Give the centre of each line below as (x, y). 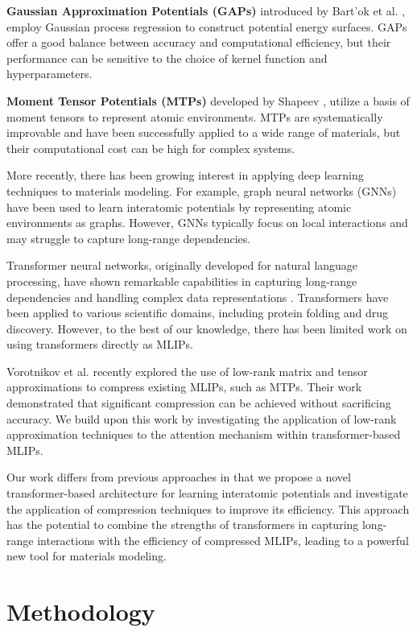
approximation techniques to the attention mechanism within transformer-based (204, 434)
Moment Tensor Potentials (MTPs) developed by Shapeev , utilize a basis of (208, 100)
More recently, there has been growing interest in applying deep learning (185, 175)
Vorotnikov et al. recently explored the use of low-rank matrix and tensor (187, 371)
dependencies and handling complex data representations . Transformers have (198, 297)
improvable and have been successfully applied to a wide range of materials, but (204, 132)
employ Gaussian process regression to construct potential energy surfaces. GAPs (207, 26)
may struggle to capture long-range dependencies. (129, 238)
